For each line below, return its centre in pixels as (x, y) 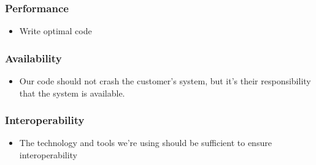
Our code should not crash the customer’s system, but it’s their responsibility (165, 81)
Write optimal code (56, 31)
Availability (33, 58)
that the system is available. (72, 93)
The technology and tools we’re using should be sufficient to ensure (145, 143)
